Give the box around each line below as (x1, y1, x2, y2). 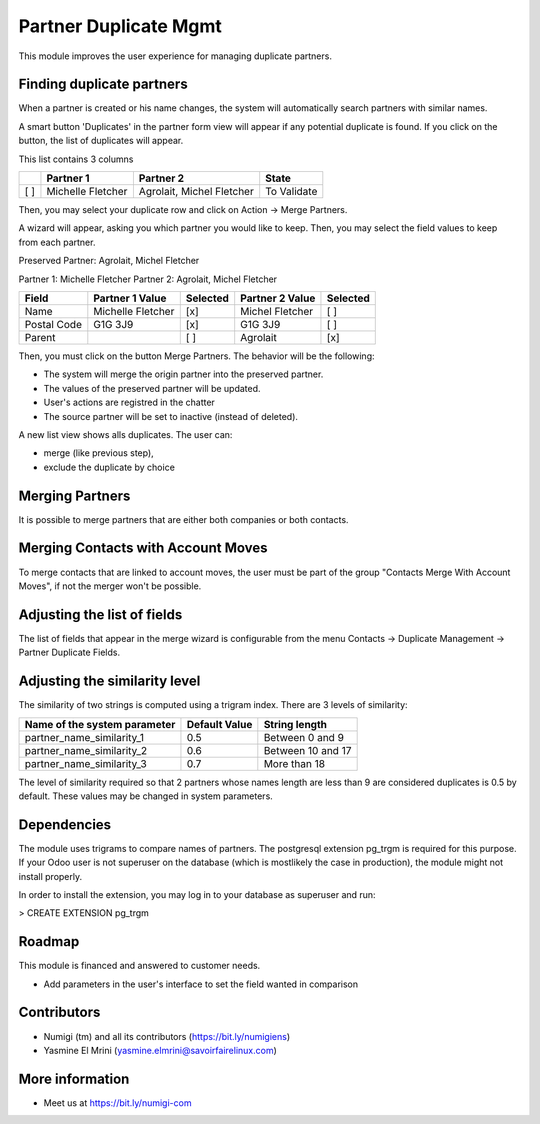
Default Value (186, 717, 253, 731)
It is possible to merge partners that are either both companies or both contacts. (18, 513, 349, 525)
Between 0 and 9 (263, 730, 345, 744)
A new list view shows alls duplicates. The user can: (18, 428, 233, 440)
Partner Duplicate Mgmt (18, 15, 222, 37)
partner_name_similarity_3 (24, 756, 147, 770)
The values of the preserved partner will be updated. (43, 382, 261, 394)
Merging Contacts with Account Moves (18, 540, 268, 557)
